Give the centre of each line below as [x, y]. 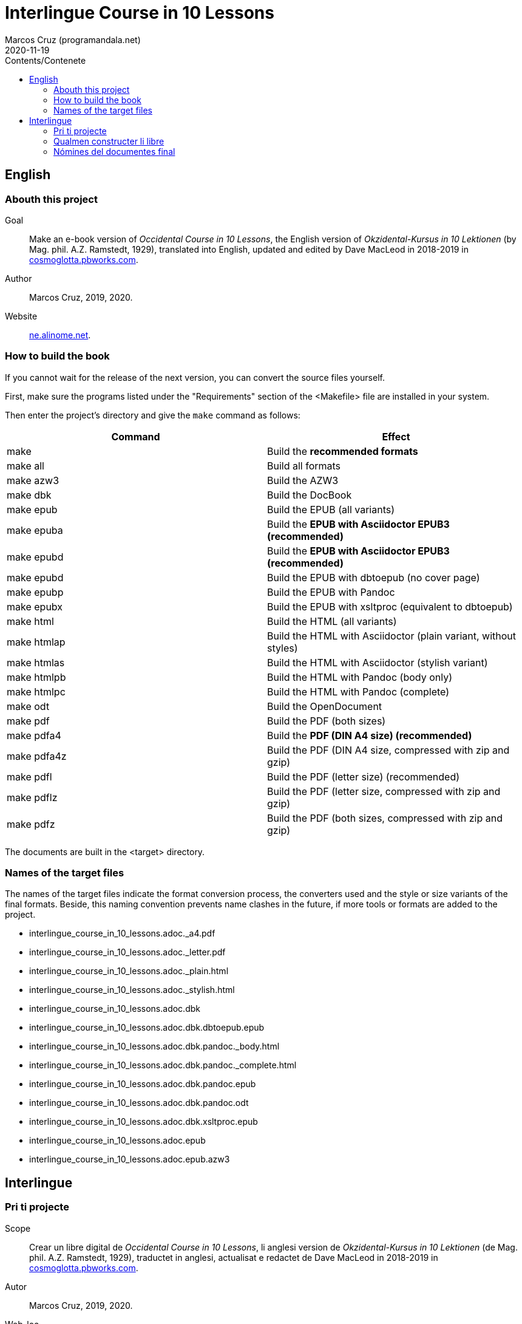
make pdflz [32, 797]
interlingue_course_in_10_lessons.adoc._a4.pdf [122, 933]
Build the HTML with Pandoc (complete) [358, 691]
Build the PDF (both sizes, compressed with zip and [385, 818]
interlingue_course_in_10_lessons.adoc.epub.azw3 [130, 1159]
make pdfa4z [37, 756]
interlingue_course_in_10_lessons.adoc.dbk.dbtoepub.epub [147, 1028]
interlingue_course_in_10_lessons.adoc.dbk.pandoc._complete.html [163, 1065]
